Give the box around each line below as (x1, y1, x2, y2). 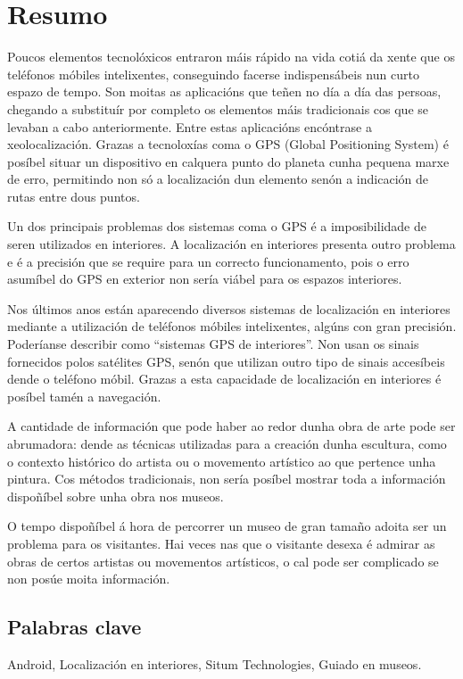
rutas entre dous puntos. (7, 186, 140, 205)
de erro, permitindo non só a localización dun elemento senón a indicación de (7, 170, 428, 188)
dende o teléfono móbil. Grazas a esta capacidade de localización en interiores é (7, 369, 442, 388)
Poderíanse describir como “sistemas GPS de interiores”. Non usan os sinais (7, 335, 419, 353)
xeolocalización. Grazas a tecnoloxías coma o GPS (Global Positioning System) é (7, 135, 449, 153)
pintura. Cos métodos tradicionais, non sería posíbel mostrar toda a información (7, 469, 446, 488)
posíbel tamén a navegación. (7, 386, 161, 405)
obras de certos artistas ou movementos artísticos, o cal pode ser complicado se (7, 551, 439, 570)
